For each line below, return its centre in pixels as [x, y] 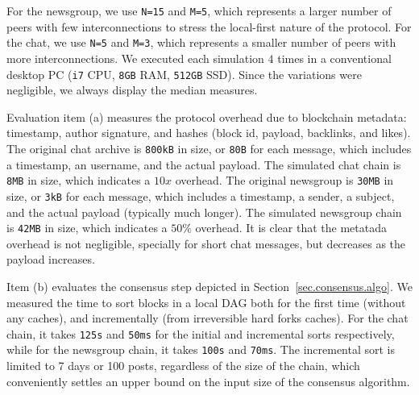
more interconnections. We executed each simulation [135, 58]
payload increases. [51, 259]
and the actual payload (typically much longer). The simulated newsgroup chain [204, 212]
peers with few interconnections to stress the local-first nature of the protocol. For [209, 26]
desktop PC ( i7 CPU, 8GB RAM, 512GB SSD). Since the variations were [184, 74]
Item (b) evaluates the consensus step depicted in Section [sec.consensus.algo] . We [209, 286]
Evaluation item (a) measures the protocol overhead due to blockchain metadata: [207, 116]
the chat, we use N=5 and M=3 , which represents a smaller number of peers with [201, 42]
